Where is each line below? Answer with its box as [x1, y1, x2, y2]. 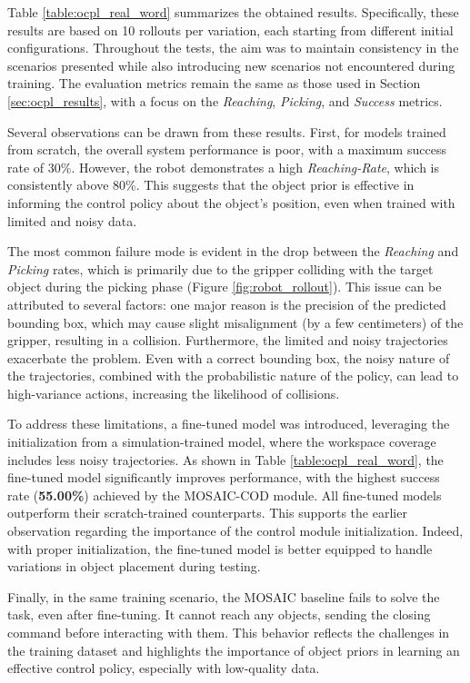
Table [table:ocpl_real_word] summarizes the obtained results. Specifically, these [7, 3, 459, 21]
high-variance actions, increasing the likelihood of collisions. [7, 383, 340, 402]
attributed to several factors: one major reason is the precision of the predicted [7, 294, 446, 313]
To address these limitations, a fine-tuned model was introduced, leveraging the [7, 414, 450, 433]
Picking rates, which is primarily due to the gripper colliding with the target [7, 259, 434, 278]
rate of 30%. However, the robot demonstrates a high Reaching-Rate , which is [7, 157, 440, 176]
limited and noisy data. [7, 211, 137, 230]
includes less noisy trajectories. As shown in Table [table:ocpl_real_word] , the [7, 450, 444, 469]
